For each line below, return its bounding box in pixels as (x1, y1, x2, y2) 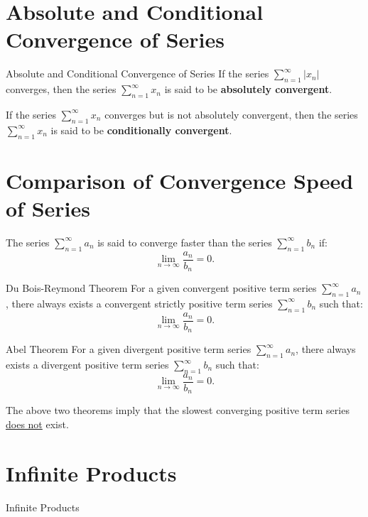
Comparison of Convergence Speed (6, 165, 354, 195)
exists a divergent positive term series (6, 357, 169, 372)
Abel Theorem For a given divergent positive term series (6, 342, 251, 357)
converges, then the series (6, 82, 117, 97)
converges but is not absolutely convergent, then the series (104, 107, 358, 121)
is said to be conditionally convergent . (50, 122, 232, 137)
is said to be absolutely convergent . (164, 82, 332, 97)
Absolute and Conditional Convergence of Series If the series (6, 66, 269, 81)
